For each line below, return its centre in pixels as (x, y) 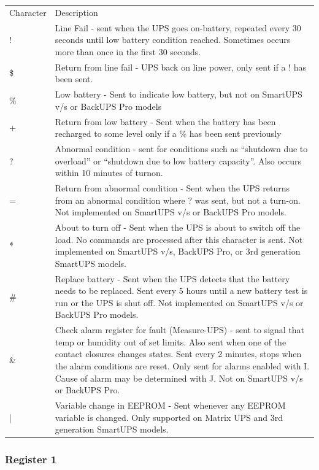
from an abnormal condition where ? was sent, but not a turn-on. (178, 200)
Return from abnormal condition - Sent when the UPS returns (172, 187)
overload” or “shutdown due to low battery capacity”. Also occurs (178, 160)
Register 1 (31, 459)
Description (76, 12)
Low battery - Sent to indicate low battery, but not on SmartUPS (179, 94)
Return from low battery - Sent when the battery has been (165, 121)
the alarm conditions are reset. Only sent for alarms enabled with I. (182, 366)
